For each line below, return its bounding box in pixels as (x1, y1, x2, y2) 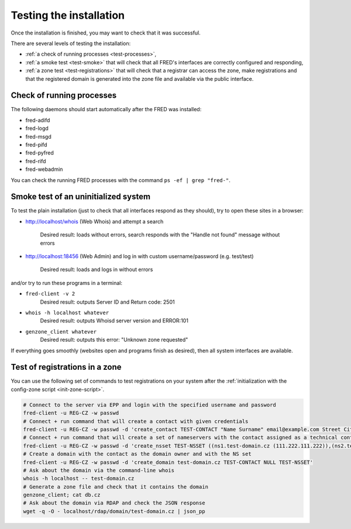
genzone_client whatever (25, 328, 97, 335)
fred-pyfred (25, 149, 54, 156)
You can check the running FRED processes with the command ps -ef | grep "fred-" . (11, 176, 230, 184)
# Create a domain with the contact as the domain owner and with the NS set (23, 451, 252, 458)
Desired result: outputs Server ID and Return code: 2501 (40, 298, 175, 305)
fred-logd (25, 125, 49, 132)
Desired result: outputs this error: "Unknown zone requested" (40, 336, 188, 343)
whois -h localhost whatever (25, 309, 109, 316)
